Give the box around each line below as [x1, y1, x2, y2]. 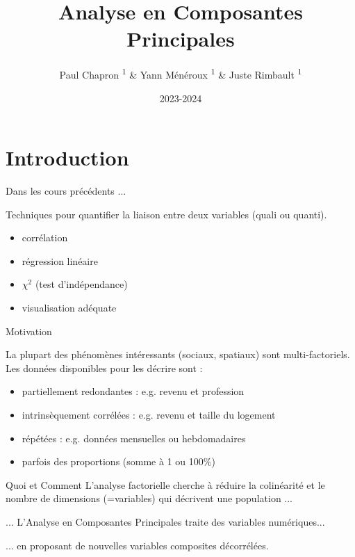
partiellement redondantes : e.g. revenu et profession [22, 384, 245, 398]
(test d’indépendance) [35, 277, 128, 291]
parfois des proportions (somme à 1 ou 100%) [22, 454, 215, 469]
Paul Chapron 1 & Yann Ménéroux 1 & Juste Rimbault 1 [59, 65, 302, 81]
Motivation [6, 323, 52, 338]
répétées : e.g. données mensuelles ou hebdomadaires [22, 430, 246, 445]
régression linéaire [22, 253, 98, 268]
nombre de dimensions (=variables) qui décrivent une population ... [6, 491, 293, 506]
